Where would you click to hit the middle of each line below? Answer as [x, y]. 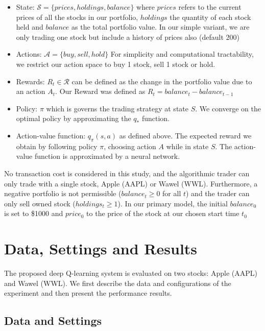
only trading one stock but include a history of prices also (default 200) [128, 37]
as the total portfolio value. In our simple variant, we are [161, 27]
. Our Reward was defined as [100, 91]
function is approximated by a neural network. [107, 156]
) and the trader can [218, 193]
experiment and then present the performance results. [88, 293]
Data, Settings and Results [101, 249]
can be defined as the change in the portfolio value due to [162, 81]
